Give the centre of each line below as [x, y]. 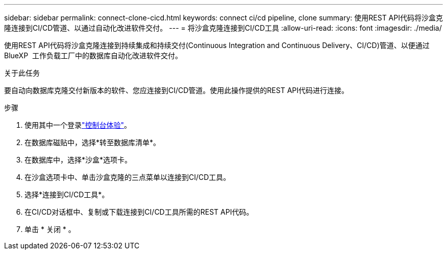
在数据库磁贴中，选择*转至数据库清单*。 [93, 142]
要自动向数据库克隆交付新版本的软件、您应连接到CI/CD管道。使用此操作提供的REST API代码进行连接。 [177, 90]
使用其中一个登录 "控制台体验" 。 [78, 125]
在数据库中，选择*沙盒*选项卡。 [78, 160]
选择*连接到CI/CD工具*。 [67, 194]
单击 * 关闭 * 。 [50, 229]
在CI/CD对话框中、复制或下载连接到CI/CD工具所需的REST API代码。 [139, 212]
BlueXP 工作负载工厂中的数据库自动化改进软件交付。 [93, 55]
